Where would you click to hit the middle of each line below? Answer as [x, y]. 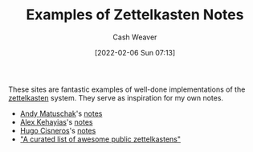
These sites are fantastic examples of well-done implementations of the [127, 89]
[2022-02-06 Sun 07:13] [135, 52]
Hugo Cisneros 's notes [58, 130]
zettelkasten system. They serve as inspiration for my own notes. [116, 97]
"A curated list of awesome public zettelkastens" [100, 139]
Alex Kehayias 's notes [56, 121]
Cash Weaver [135, 37]
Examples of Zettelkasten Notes [135, 15]
